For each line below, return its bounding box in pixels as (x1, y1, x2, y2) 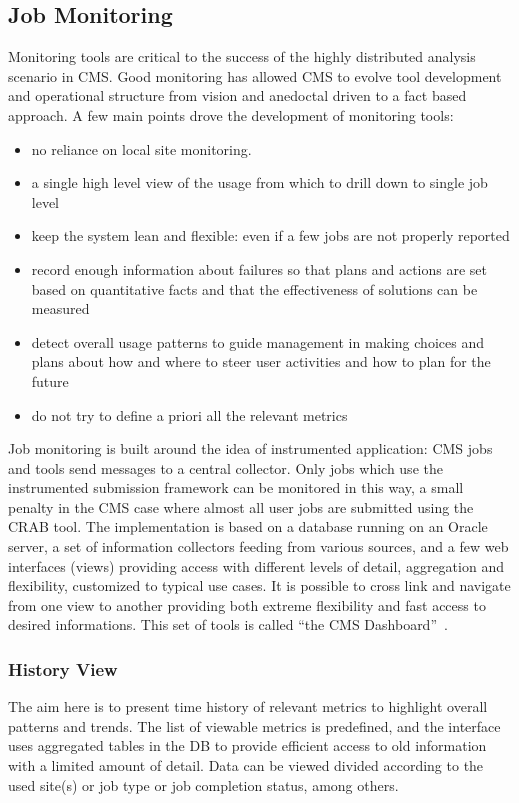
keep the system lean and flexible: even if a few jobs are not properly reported (31, 225, 510, 246)
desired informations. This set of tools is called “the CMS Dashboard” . (8, 614, 448, 635)
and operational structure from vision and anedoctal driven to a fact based (8, 85, 467, 106)
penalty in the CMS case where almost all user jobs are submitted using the (8, 496, 474, 517)
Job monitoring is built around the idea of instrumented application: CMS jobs (8, 438, 493, 459)
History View (8, 656, 118, 681)
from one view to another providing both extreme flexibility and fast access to (8, 594, 486, 615)
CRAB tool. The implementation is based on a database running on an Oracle (8, 516, 488, 537)
